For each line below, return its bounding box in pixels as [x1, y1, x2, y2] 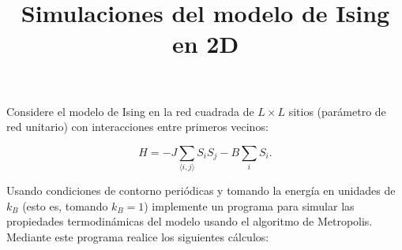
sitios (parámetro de [288, 103, 386, 119]
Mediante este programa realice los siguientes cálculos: [6, 228, 269, 244]
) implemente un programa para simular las [144, 197, 355, 214]
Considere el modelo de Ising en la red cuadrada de [6, 103, 254, 119]
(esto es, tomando [22, 197, 108, 214]
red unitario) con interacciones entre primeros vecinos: [6, 118, 269, 135]
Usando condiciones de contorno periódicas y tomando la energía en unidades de [6, 182, 396, 199]
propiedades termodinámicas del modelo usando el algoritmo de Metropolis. [6, 213, 373, 229]
